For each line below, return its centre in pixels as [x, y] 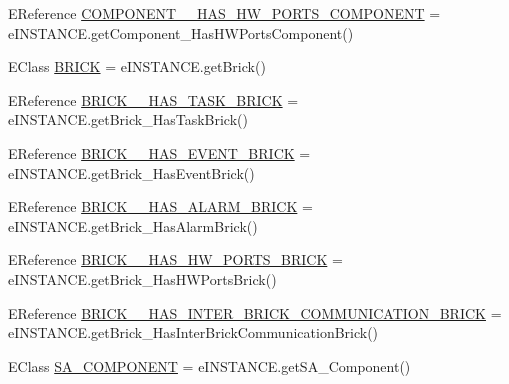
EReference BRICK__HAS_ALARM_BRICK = [160, 206]
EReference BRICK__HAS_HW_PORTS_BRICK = [175, 259]
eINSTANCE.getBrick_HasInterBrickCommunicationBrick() [193, 332]
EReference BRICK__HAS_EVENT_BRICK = [159, 152]
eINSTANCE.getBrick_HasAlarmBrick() [133, 225]
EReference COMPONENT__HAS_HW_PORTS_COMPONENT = [224, 13]
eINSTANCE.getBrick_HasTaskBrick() [128, 119]
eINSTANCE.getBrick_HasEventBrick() [131, 172]
